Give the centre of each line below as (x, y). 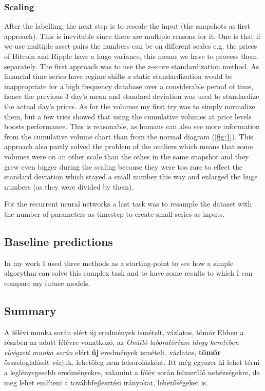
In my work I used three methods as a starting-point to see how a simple (119, 263)
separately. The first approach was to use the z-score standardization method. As (132, 66)
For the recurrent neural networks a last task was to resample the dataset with (128, 204)
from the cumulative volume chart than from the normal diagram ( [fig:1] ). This (129, 136)
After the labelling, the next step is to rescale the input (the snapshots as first (127, 26)
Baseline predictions (59, 241)
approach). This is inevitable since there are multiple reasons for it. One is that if (132, 36)
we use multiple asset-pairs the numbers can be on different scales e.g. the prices (131, 46)
